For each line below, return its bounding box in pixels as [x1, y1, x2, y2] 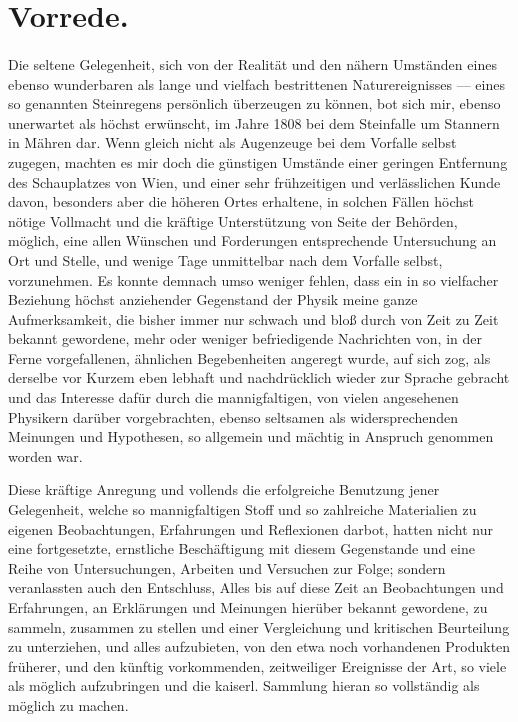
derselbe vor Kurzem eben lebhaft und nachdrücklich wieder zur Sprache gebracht [8, 367, 510, 388]
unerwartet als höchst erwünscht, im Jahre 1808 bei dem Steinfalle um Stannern [8, 112, 500, 133]
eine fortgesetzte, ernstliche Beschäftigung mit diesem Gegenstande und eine [8, 538, 475, 559]
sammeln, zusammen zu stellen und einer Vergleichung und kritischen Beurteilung [8, 616, 510, 637]
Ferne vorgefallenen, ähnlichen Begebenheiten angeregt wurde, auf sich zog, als [8, 347, 491, 368]
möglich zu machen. [8, 694, 129, 715]
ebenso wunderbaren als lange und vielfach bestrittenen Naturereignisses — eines [8, 73, 505, 94]
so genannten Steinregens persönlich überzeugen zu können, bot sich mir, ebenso [8, 93, 501, 114]
